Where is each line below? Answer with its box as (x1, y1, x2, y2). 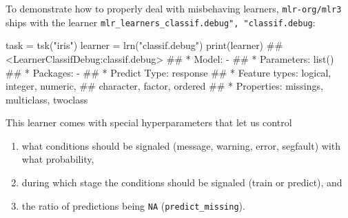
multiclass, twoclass (6, 92, 88, 106)
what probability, (21, 152, 94, 166)
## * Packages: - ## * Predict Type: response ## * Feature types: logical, (6, 65, 331, 79)
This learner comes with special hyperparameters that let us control (6, 115, 292, 130)
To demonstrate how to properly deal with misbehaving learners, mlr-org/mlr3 (6, 1, 342, 15)
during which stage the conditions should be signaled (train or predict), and (21, 175, 342, 190)
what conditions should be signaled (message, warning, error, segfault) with (21, 138, 341, 152)
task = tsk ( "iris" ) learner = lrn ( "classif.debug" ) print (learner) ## (6, 38, 283, 52)
